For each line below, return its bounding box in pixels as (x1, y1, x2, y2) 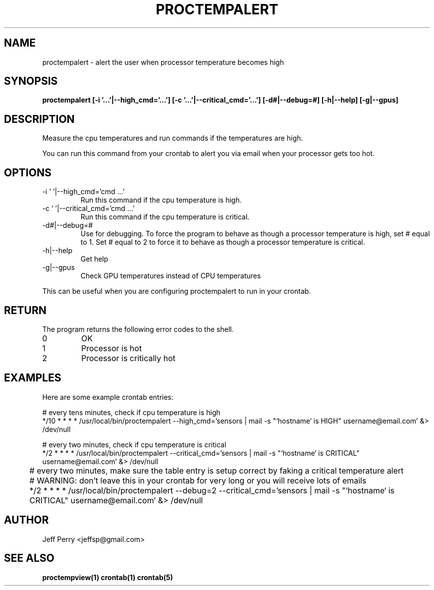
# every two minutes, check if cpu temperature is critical (42, 440, 226, 449)
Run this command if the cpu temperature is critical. (80, 213, 250, 221)
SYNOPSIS (4, 75, 58, 88)
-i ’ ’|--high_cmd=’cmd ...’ (42, 187, 125, 196)
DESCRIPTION (4, 112, 75, 125)
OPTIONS (4, 166, 52, 179)
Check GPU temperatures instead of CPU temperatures (80, 271, 261, 280)
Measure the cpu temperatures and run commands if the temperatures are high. (42, 134, 303, 143)
